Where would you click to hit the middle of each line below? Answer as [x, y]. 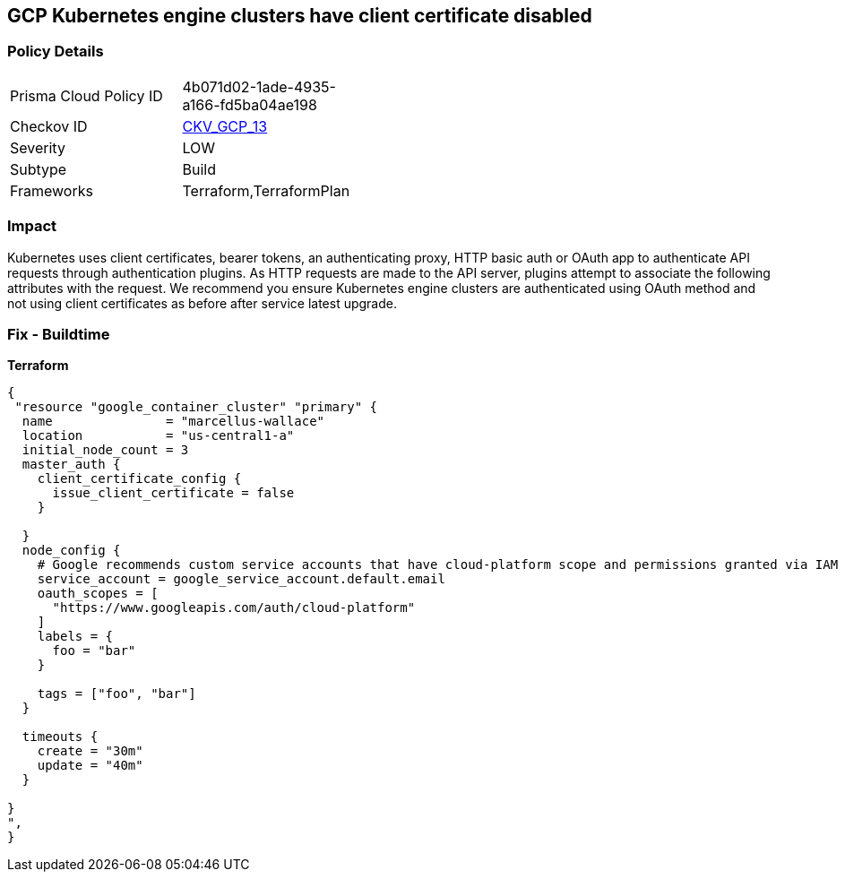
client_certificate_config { [139, 479]
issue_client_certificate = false [173, 493]
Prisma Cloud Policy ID [86, 95]
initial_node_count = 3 [105, 450]
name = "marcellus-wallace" [173, 422]
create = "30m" [90, 751]
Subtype [39, 169]
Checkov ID [49, 126]
